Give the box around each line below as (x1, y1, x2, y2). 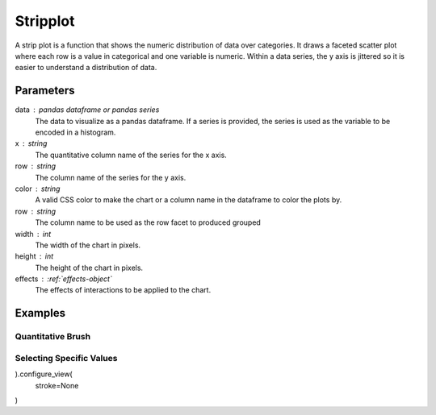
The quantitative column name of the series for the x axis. (35, 150, 228, 160)
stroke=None (35, 380, 79, 390)
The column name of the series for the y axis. (35, 172, 187, 182)
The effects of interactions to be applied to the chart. (35, 285, 212, 295)
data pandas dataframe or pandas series (15, 105, 160, 114)
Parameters (15, 84, 75, 98)
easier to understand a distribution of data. (15, 63, 157, 73)
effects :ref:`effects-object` (15, 274, 112, 284)
